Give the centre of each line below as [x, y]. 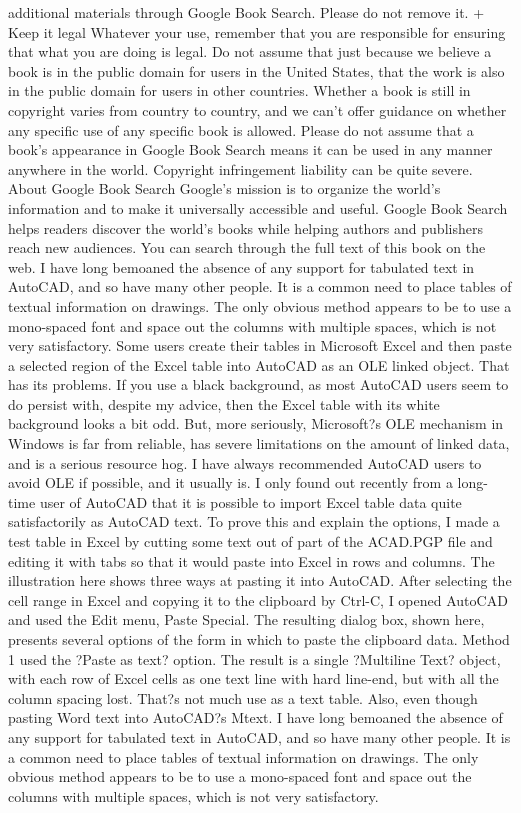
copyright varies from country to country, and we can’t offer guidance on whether [257, 109]
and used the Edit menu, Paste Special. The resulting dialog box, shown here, [246, 619]
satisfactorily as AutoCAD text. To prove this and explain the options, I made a [254, 521]
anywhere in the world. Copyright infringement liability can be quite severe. [240, 168]
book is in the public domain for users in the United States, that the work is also [256, 70]
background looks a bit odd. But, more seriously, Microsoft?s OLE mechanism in [256, 423]
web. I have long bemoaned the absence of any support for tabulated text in [241, 266]
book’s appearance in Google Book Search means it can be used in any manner [250, 149]
